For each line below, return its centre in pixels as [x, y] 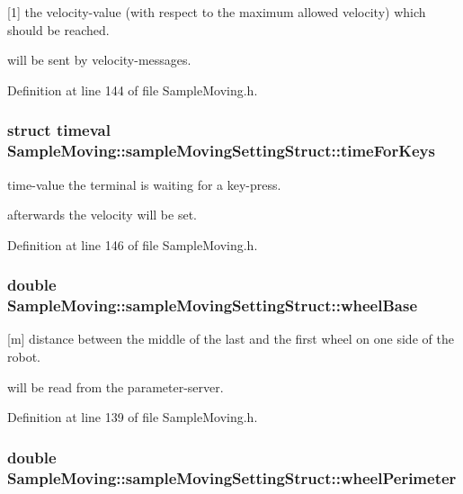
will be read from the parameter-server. [116, 386]
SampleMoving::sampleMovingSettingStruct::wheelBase [212, 305]
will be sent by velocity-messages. [99, 60]
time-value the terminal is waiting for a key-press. [144, 184]
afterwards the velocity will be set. [102, 215]
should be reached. [58, 29]
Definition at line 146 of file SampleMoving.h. [133, 244]
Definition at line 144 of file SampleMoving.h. [133, 90]
